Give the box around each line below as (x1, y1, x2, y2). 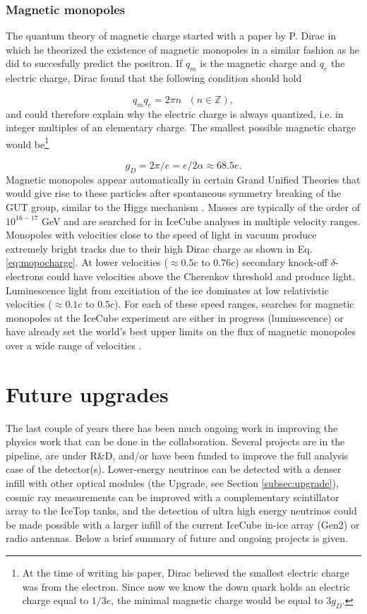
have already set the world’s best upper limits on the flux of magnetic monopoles (6, 324, 356, 339)
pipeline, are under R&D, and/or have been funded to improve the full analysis (6, 447, 349, 462)
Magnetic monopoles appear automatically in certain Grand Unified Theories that (6, 171, 361, 186)
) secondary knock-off (235, 255, 328, 270)
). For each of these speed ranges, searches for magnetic (114, 296, 354, 311)
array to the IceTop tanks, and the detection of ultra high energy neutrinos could (6, 503, 357, 518)
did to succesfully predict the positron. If (6, 56, 183, 71)
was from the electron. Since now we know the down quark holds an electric (22, 579, 351, 594)
